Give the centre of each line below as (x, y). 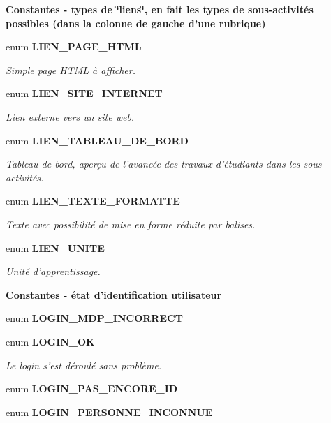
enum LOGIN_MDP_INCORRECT (94, 318)
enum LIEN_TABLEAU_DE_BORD (97, 140)
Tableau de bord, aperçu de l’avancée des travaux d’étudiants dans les (153, 164)
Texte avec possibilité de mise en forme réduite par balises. (131, 224)
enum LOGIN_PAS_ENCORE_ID (92, 388)
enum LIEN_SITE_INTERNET (84, 93)
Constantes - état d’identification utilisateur (114, 294)
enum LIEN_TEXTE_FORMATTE (93, 201)
